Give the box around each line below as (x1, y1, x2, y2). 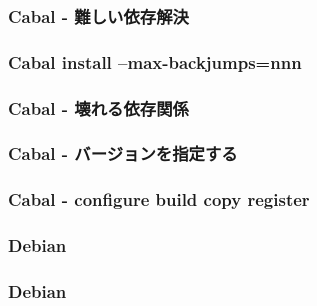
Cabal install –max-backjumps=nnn (8, 49, 302, 74)
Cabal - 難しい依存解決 (8, 3, 189, 28)
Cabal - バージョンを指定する (8, 141, 238, 166)
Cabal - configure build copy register (8, 187, 310, 212)
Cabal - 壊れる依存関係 (8, 95, 189, 120)
